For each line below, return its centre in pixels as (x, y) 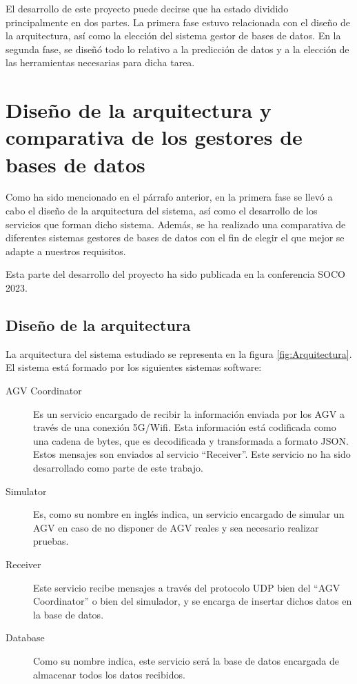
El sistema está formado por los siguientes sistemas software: (134, 367)
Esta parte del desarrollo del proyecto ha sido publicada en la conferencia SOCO (175, 274)
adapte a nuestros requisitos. (66, 251)
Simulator (26, 491)
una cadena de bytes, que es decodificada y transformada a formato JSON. (191, 440)
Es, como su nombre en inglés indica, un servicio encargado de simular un (189, 514)
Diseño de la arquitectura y (139, 110)
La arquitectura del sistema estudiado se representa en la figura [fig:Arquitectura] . (179, 353)
